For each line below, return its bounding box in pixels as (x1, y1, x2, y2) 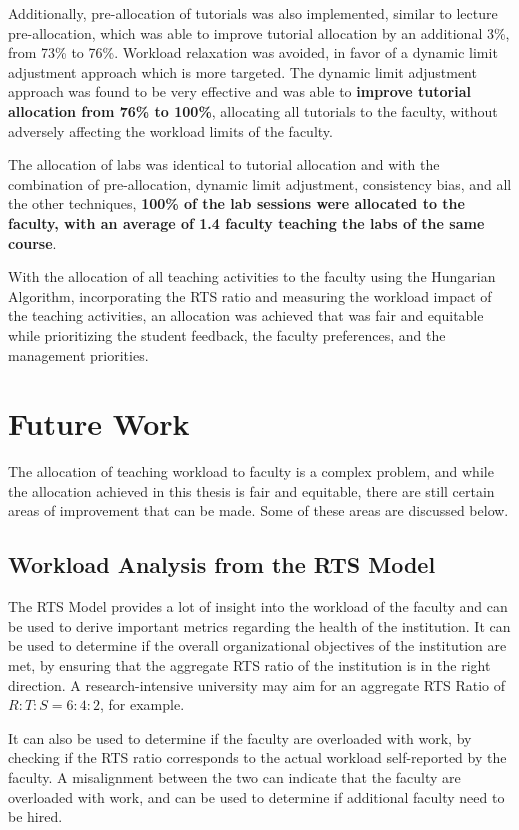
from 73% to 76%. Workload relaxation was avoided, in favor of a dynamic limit (8, 42, 498, 63)
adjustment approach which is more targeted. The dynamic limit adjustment (8, 61, 477, 82)
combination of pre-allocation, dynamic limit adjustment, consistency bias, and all (8, 173, 512, 194)
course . (8, 232, 57, 253)
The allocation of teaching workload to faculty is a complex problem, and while (8, 461, 494, 482)
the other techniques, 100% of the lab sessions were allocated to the (8, 193, 465, 214)
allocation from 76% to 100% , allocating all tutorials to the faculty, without (8, 100, 498, 121)
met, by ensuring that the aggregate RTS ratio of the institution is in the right (8, 654, 491, 675)
